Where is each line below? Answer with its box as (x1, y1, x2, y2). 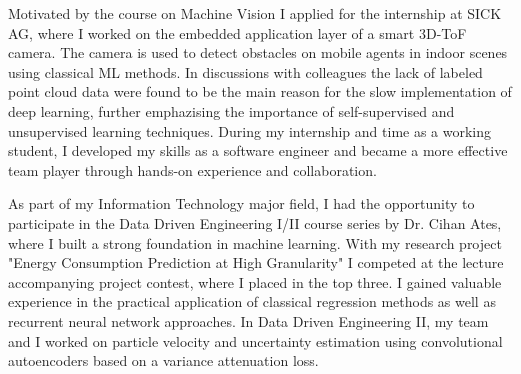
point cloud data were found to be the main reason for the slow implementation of (8, 81, 512, 102)
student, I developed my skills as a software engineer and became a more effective (8, 140, 508, 161)
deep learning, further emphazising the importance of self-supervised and (8, 100, 455, 121)
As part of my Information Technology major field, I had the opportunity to (8, 193, 475, 214)
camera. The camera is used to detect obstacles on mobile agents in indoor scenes (8, 42, 508, 63)
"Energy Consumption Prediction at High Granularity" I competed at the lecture (8, 252, 504, 273)
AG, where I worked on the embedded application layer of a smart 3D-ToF (8, 22, 467, 43)
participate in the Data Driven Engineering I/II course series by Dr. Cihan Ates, (8, 212, 502, 233)
